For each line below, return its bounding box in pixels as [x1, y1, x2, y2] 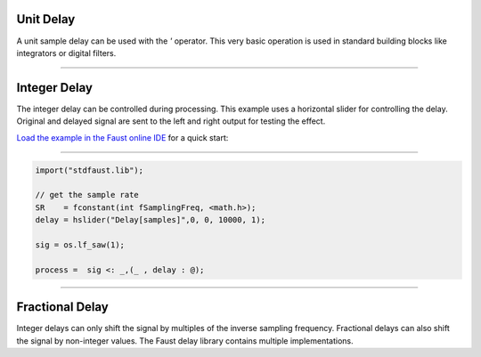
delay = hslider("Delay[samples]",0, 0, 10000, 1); [35, 215, 266, 225]
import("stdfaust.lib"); [35, 165, 144, 175]
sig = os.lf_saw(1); [35, 239, 125, 249]
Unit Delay [16, 12, 76, 27]
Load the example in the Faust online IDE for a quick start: [16, 132, 229, 142]
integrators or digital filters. [16, 47, 117, 58]
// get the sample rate [35, 190, 140, 200]
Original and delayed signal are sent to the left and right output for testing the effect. [16, 116, 326, 126]
